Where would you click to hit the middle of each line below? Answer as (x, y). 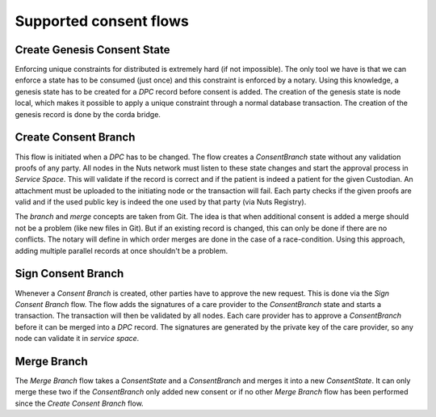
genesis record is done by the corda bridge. (88, 114)
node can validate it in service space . (77, 339)
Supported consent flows (102, 21)
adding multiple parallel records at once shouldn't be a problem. (122, 251)
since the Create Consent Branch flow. (80, 403)
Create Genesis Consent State (92, 50)
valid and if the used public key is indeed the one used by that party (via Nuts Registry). (161, 202)
